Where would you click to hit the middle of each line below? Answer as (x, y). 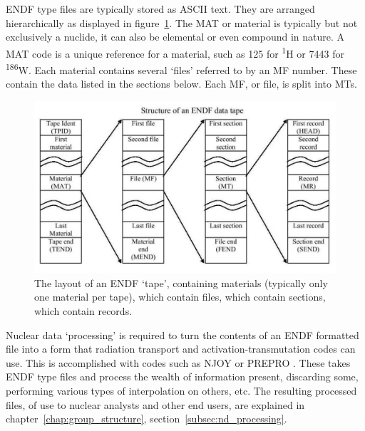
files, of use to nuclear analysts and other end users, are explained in (155, 404)
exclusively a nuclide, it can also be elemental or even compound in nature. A (175, 37)
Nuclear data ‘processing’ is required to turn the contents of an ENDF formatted (182, 334)
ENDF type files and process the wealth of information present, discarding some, (182, 377)
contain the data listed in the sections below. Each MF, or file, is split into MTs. (181, 84)
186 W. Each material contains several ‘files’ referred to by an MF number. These (181, 69)
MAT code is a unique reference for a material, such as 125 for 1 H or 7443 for (175, 52)
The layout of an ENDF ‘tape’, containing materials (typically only (181, 282)
